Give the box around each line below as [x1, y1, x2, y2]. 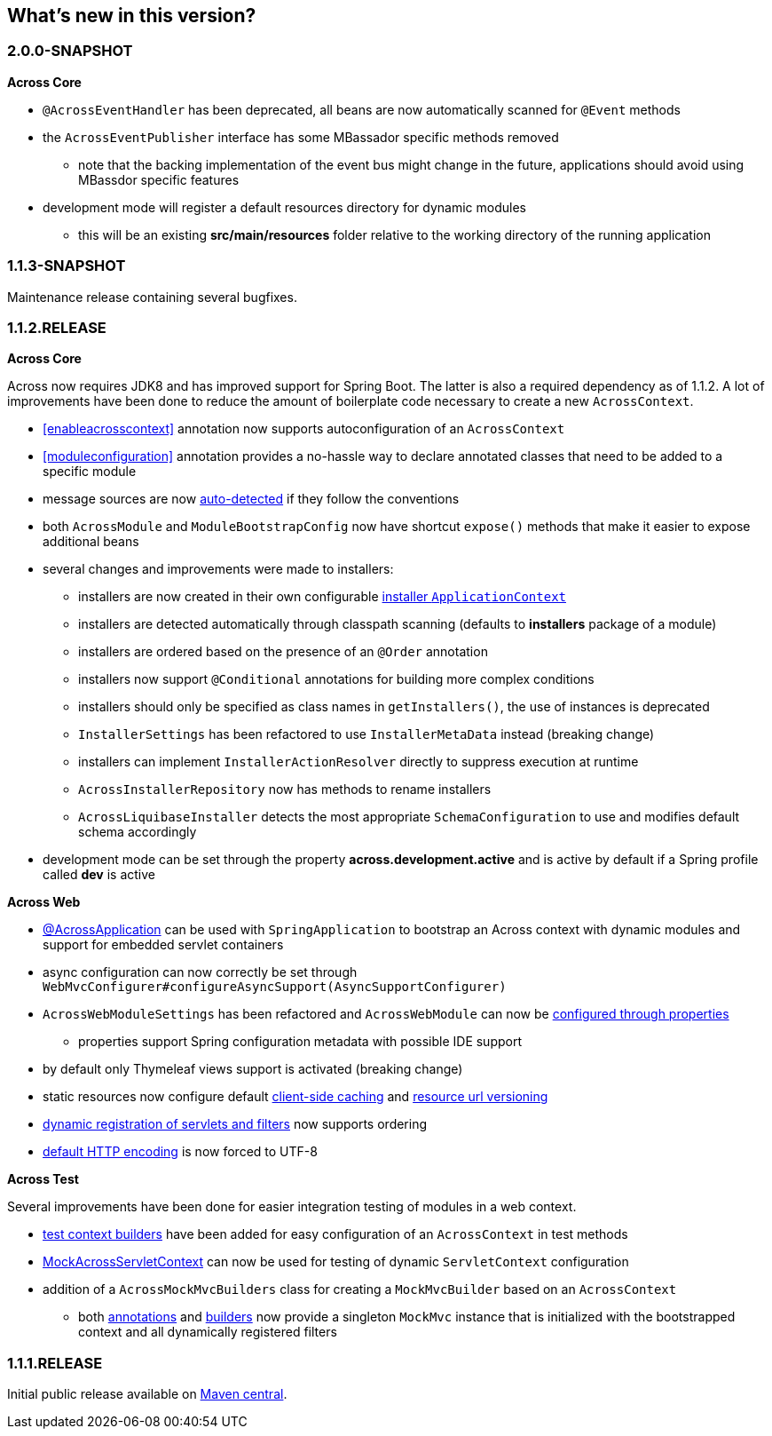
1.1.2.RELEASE [7, 318, 106, 337]
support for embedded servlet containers [43, 937, 284, 953]
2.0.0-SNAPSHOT [7, 42, 133, 60]
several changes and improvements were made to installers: [43, 561, 394, 577]
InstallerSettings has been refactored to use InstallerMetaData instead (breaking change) [78, 726, 655, 742]
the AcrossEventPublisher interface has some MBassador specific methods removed [43, 129, 559, 145]
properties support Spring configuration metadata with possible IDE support [78, 1034, 523, 1050]
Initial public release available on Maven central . [7, 1386, 288, 1402]
